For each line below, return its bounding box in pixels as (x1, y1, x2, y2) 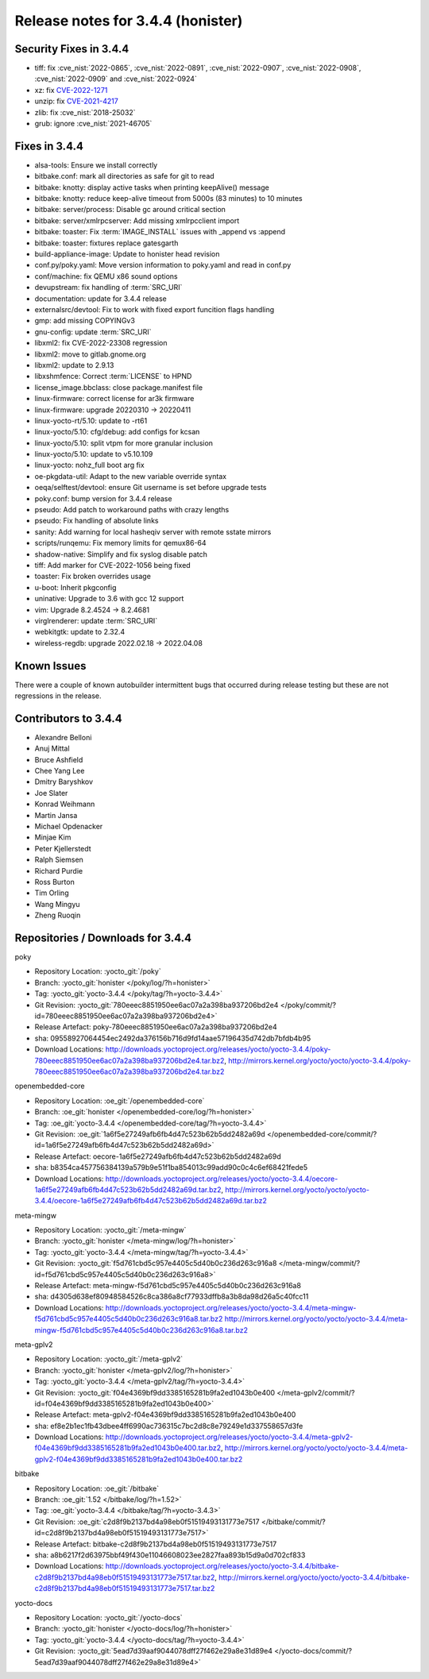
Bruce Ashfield (34, 755, 83, 764)
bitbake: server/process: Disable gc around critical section (34, 205, 226, 214)
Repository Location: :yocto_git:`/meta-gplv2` (34, 1354, 184, 1364)
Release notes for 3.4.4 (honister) (14, 12, 243, 29)
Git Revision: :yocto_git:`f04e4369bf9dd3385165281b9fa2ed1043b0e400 (34, 1388, 276, 1397)
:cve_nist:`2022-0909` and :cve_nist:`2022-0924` (34, 74, 198, 83)
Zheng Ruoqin (34, 910, 81, 921)
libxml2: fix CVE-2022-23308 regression (34, 338, 168, 348)
